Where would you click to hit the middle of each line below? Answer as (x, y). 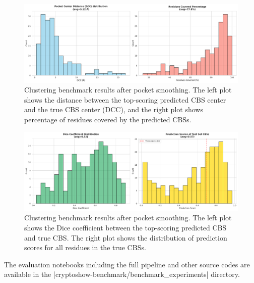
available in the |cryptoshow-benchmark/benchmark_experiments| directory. (122, 274)
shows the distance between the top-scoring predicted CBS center (125, 99)
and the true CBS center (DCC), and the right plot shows (114, 109)
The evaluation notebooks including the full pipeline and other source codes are (127, 264)
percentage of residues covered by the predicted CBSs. (108, 120)
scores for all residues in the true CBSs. (85, 247)
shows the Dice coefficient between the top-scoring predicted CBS (125, 227)
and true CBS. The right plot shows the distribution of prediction (126, 237)
